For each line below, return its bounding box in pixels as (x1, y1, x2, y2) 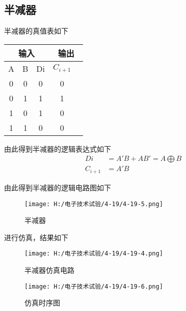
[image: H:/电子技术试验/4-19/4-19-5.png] (24, 200, 163, 208)
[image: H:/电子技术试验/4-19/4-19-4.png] (24, 250, 163, 258)
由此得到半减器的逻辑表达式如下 (4, 143, 111, 154)
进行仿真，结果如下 (4, 232, 68, 242)
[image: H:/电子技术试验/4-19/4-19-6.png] (24, 282, 163, 290)
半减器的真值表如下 (4, 25, 68, 36)
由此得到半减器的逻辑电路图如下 (4, 182, 111, 192)
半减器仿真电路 (24, 265, 74, 275)
